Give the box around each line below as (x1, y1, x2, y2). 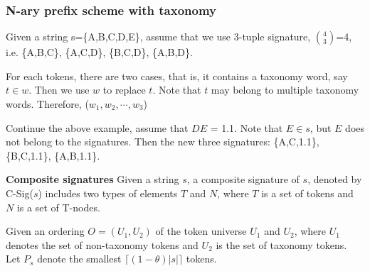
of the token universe (155, 223, 247, 238)
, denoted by (307, 172, 362, 187)
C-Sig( (6, 185, 33, 200)
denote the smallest (37, 251, 122, 266)
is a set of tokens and (261, 185, 354, 200)
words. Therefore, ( (6, 96, 89, 111)
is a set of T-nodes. (16, 199, 100, 214)
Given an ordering (6, 223, 85, 238)
